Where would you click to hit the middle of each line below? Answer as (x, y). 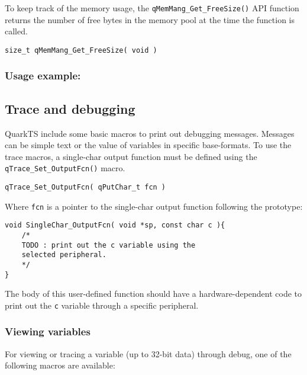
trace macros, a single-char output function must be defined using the (131, 156)
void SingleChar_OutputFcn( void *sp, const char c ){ (115, 225)
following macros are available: (60, 365)
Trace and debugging (70, 108)
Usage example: (43, 76)
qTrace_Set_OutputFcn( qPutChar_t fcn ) (85, 187)
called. (16, 31)
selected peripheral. (64, 255)
